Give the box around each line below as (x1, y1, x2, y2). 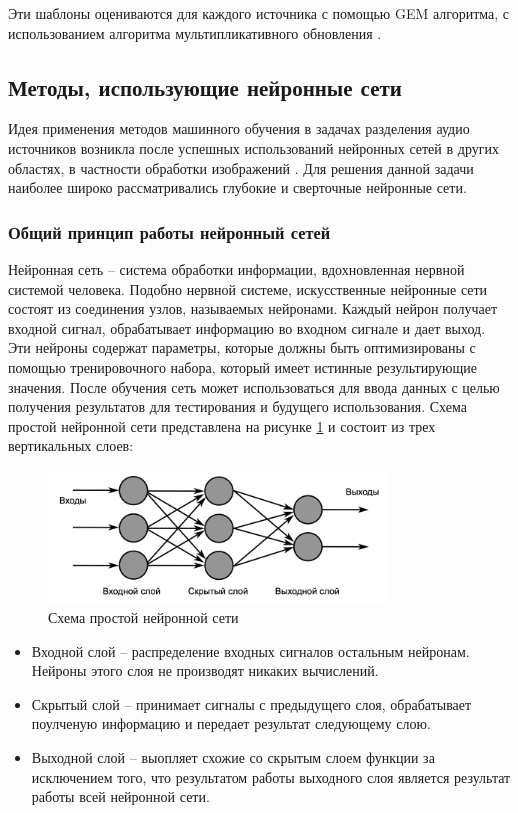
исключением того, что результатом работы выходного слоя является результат (31, 766, 511, 787)
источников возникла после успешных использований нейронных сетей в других (8, 137, 499, 158)
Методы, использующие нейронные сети (8, 71, 402, 102)
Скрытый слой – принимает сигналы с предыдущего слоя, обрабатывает (31, 693, 472, 714)
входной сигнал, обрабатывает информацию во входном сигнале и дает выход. (8, 317, 486, 338)
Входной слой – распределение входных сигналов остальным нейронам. (31, 640, 470, 661)
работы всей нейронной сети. (31, 786, 210, 807)
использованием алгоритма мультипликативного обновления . (8, 22, 382, 43)
